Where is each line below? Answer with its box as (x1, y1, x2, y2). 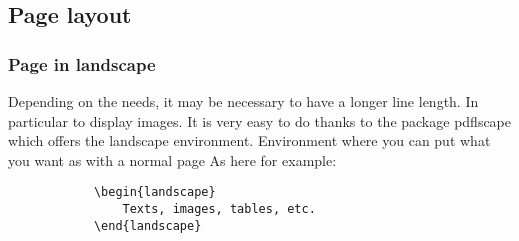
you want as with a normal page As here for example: (8, 149, 337, 170)
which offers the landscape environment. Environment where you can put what (8, 130, 491, 151)
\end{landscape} (93, 218, 202, 233)
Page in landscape (8, 51, 156, 76)
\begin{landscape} (93, 185, 216, 200)
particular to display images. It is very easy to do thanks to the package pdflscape (8, 110, 512, 131)
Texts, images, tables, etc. (122, 202, 316, 217)
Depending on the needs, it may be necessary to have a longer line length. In (8, 91, 479, 111)
